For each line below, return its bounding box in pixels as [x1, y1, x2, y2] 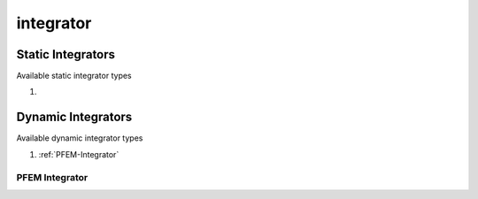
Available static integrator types [16, 71, 132, 81]
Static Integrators [16, 47, 115, 62]
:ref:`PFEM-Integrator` [38, 149, 119, 159]
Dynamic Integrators [16, 110, 133, 125]
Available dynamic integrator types [16, 133, 143, 143]
